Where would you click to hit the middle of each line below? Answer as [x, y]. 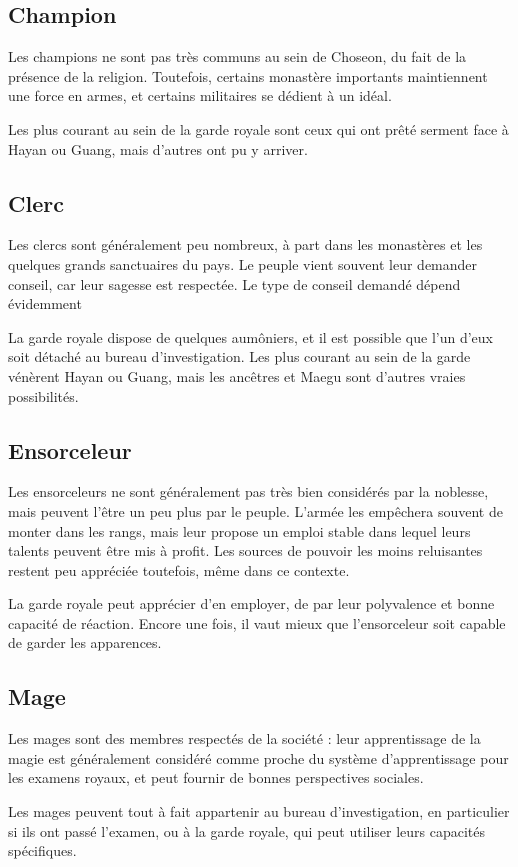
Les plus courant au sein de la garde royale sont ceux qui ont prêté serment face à [258, 128]
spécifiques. [42, 850]
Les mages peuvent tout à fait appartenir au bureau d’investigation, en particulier [259, 811]
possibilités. [43, 395]
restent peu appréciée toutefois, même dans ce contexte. [179, 569]
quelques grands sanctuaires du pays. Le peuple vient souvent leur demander [243, 263]
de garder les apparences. [85, 642]
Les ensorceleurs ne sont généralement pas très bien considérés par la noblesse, [248, 491]
